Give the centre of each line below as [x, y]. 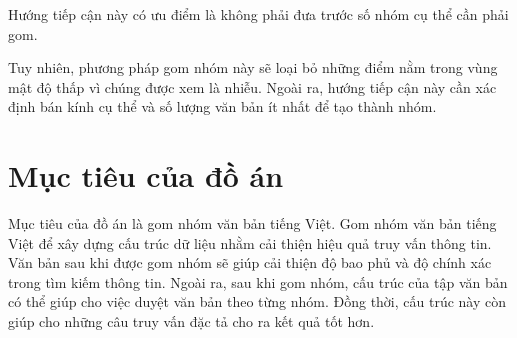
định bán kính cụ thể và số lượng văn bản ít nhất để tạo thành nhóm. [222, 106]
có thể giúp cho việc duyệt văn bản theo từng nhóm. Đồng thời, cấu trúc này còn [257, 301]
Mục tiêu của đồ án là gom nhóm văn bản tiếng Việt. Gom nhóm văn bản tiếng [252, 223]
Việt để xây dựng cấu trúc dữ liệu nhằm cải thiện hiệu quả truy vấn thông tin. [250, 242]
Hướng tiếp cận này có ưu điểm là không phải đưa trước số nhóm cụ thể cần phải [258, 14]
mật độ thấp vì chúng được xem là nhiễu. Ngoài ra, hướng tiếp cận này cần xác [252, 86]
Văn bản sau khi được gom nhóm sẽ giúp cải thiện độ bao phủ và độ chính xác [250, 262]
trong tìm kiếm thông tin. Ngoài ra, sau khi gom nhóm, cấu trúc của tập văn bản [258, 281]
